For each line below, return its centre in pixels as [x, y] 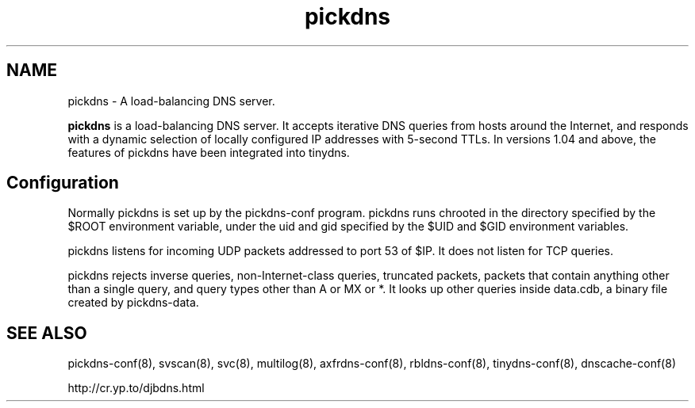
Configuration [63, 183]
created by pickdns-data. [133, 303]
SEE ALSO [47, 333]
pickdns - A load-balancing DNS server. [171, 101]
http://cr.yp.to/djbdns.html [136, 388]
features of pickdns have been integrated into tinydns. [209, 152]
